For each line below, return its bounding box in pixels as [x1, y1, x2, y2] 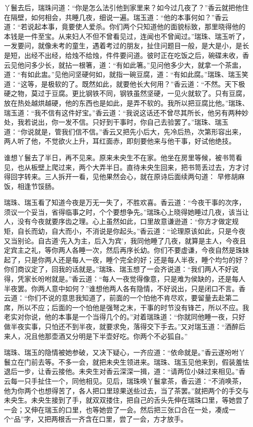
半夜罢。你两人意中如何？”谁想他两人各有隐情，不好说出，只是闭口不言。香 [4, 283, 246, 293]
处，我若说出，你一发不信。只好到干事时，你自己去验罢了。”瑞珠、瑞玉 [4, 117, 229, 127]
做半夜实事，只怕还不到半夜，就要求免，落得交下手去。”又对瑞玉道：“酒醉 [4, 321, 239, 331]
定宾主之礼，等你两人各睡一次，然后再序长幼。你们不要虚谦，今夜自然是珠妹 [4, 245, 249, 255]
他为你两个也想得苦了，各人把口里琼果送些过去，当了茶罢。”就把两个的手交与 [4, 385, 249, 395]
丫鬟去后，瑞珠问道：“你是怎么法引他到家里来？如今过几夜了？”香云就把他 [4, 2, 242, 12]
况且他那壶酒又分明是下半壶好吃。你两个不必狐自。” [24, 331, 188, 341]
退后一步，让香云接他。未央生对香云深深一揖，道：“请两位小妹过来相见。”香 [4, 366, 246, 376]
